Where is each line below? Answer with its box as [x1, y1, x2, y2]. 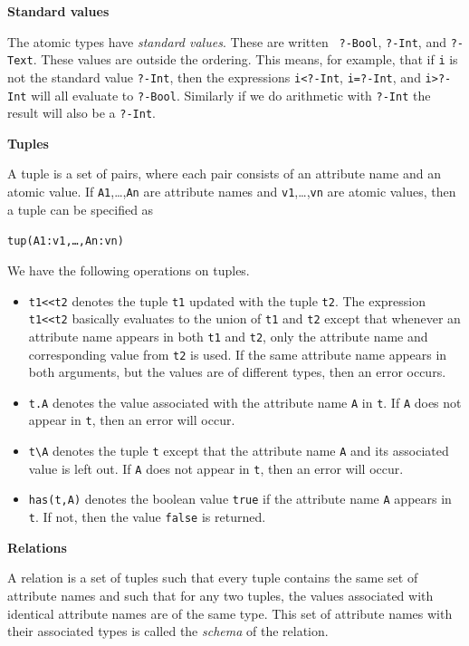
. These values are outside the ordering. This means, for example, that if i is [33, 50, 458, 69]
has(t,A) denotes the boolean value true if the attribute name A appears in [28, 489, 452, 508]
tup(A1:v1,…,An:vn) [7, 235, 124, 248]
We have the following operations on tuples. [7, 260, 250, 279]
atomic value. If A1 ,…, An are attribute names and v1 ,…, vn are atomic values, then [7, 182, 456, 201]
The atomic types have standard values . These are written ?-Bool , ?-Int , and [7, 32, 446, 51]
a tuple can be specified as [7, 199, 154, 218]
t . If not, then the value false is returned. [28, 507, 266, 526]
